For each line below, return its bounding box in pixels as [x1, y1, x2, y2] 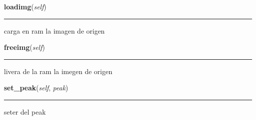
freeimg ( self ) [4, 42, 45, 52]
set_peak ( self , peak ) [4, 82, 68, 93]
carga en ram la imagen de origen [4, 25, 105, 36]
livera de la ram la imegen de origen [4, 66, 113, 76]
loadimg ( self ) [4, 1, 47, 11]
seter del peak [4, 106, 46, 117]
